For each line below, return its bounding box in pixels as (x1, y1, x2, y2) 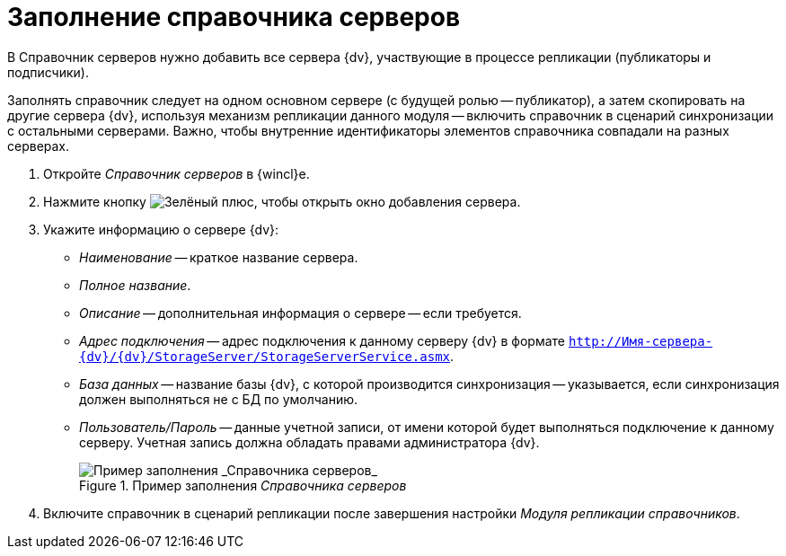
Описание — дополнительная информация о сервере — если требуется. (79, 304, 522, 321)
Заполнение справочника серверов (7, 2, 461, 32)
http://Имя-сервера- (568, 333, 713, 349)
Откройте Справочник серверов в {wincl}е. (43, 165, 310, 181)
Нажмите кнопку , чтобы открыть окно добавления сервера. (43, 193, 521, 209)
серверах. (7, 137, 70, 154)
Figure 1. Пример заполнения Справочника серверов (79, 477, 407, 493)
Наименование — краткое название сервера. (79, 249, 358, 265)
